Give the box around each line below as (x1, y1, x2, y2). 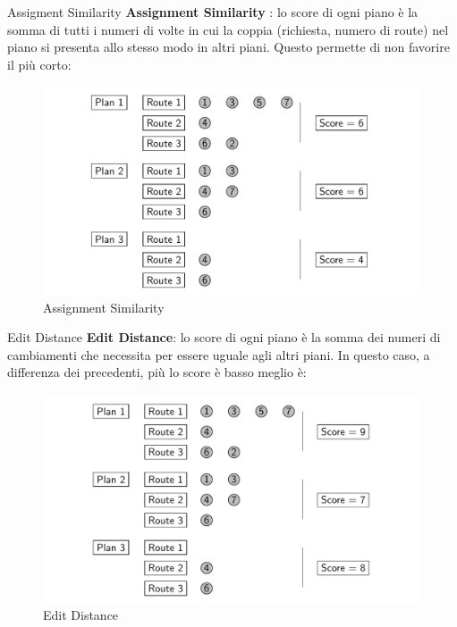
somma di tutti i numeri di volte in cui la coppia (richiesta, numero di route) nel (7, 20, 449, 38)
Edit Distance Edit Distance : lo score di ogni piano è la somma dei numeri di (7, 328, 441, 347)
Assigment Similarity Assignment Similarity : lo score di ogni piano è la (7, 3, 419, 21)
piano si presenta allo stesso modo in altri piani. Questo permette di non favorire (7, 38, 450, 56)
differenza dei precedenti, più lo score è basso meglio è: (7, 363, 307, 381)
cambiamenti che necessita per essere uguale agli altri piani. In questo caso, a (7, 345, 430, 364)
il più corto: (7, 54, 72, 73)
